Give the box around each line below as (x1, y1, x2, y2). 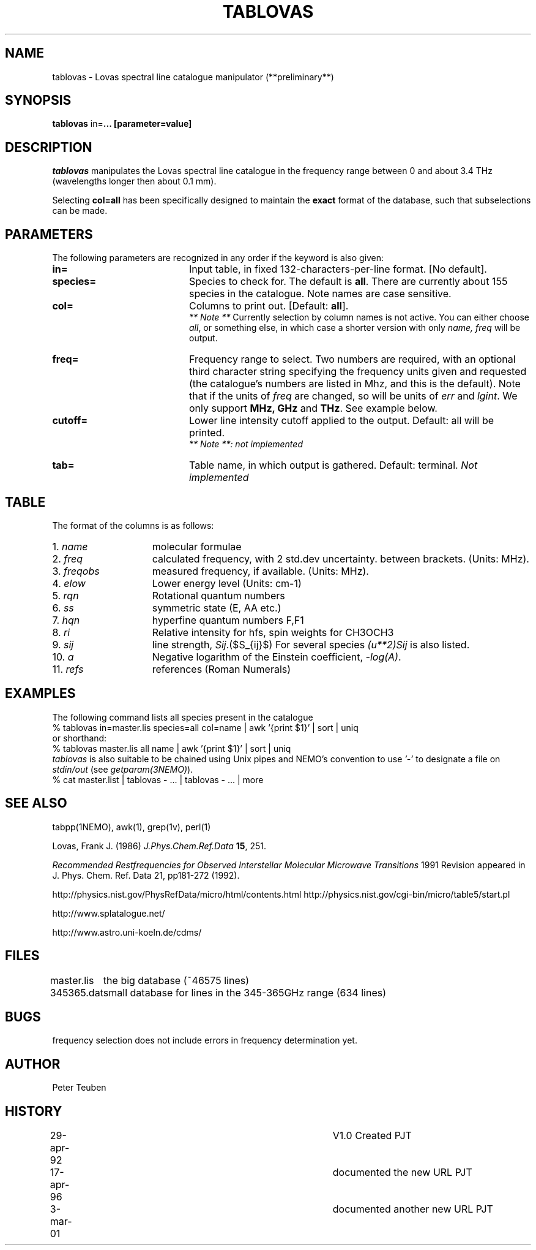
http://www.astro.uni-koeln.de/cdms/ (52, 926, 202, 938)
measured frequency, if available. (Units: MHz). (152, 564, 369, 577)
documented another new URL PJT (332, 1203, 493, 1216)
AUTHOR (5, 1056, 61, 1072)
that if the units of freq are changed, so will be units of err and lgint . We (188, 390, 518, 403)
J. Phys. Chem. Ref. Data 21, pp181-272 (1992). (52, 869, 240, 881)
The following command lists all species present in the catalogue (52, 711, 313, 722)
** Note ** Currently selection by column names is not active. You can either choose (189, 312, 529, 323)
